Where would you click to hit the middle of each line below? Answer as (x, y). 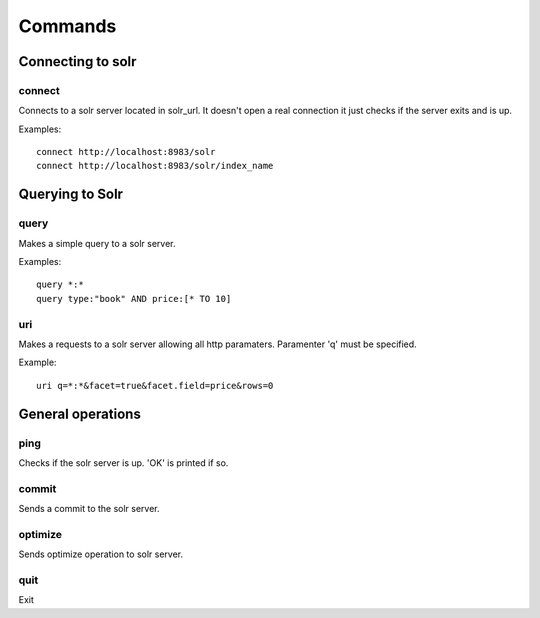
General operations (80, 413)
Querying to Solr (71, 194)
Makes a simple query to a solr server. (97, 243)
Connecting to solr (77, 61)
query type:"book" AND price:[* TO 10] (134, 298)
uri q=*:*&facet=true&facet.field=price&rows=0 (155, 385)
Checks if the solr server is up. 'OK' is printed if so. (123, 462)
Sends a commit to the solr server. (89, 509)
